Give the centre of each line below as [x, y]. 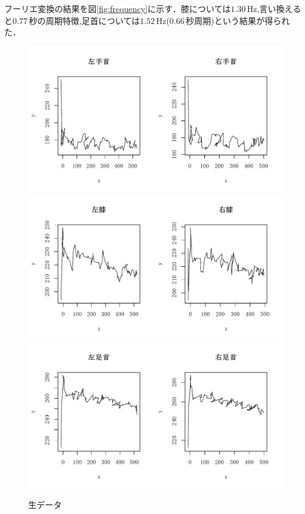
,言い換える [279, 8]
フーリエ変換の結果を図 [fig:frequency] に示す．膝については [117, 8]
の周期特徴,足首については [89, 20]
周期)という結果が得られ [242, 20]
